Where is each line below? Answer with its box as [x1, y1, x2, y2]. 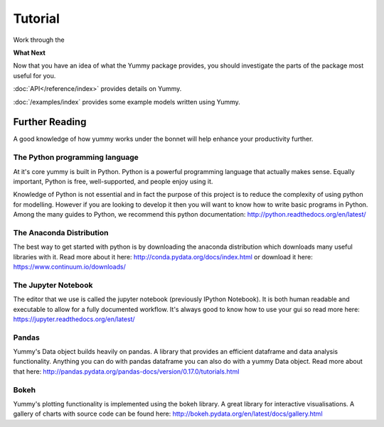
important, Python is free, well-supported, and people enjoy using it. [13, 177, 213, 185]
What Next [13, 48, 46, 57]
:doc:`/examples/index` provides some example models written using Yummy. [13, 97, 241, 106]
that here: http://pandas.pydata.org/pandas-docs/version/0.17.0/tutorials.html [13, 367, 240, 376]
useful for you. [13, 71, 56, 80]
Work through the [13, 36, 65, 44]
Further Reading [13, 116, 87, 128]
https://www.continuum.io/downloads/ [13, 263, 126, 271]
